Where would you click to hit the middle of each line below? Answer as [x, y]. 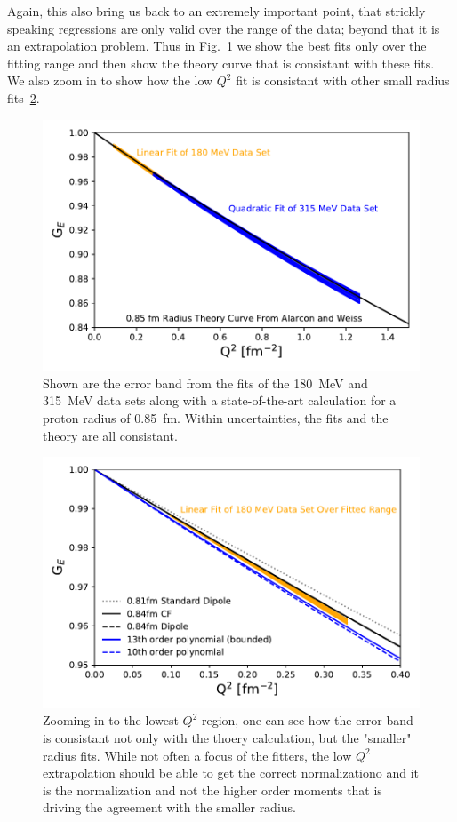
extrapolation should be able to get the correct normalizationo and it [231, 773]
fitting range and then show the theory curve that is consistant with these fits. [221, 63]
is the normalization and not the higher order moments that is [212, 790]
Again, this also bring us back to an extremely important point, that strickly [216, 11]
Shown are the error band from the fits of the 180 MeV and [205, 383]
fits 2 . [24, 97]
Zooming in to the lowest [111, 720]
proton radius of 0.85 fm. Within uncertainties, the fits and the [216, 418]
